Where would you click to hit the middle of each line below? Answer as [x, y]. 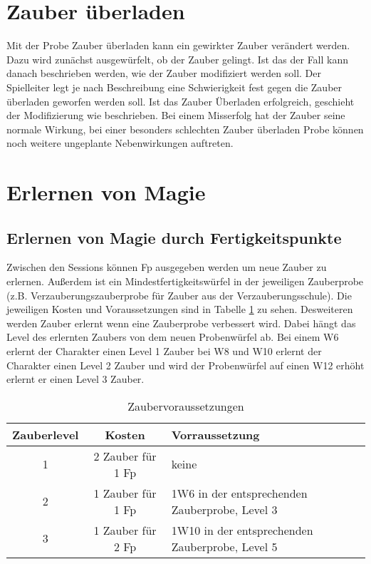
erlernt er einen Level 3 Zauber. [75, 379]
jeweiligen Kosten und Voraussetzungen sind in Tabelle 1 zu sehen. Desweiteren [180, 309]
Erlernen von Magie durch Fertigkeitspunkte [174, 237]
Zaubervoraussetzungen [186, 406]
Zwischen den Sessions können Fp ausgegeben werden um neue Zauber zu [167, 267]
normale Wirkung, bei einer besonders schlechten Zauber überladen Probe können [185, 129]
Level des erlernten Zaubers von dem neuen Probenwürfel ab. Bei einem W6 [173, 337]
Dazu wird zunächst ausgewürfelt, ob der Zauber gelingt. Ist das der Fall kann [178, 59]
